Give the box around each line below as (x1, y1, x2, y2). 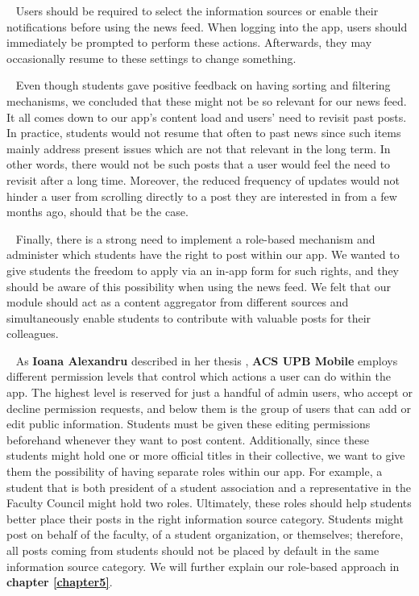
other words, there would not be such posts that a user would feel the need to (6, 156, 391, 173)
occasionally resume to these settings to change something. (6, 49, 297, 66)
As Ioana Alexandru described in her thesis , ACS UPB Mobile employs (15, 352, 398, 369)
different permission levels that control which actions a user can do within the (6, 368, 391, 385)
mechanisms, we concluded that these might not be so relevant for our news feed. (6, 92, 407, 109)
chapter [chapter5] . (6, 573, 113, 590)
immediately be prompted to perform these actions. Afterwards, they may (6, 34, 372, 51)
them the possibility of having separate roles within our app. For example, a (6, 463, 383, 480)
